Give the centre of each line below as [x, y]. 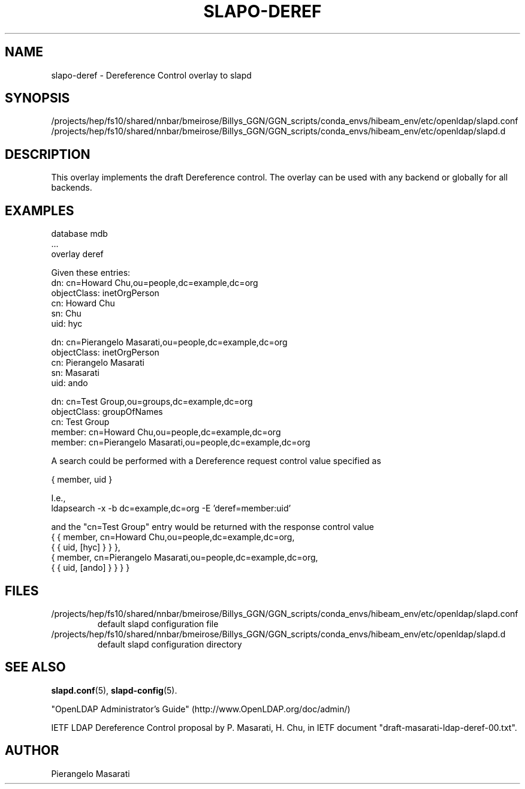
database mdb [79, 234]
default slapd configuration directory [170, 644]
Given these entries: [91, 273]
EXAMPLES [40, 210]
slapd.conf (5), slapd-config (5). [114, 690]
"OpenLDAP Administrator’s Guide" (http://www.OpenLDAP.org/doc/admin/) [201, 709]
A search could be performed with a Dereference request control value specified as [216, 461]
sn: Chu [66, 314]
